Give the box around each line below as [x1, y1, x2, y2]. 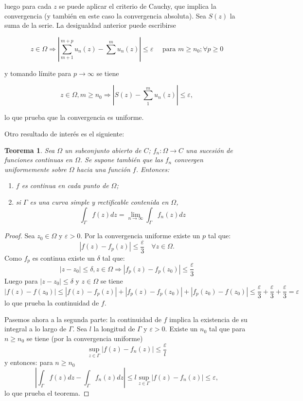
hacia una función [76, 164, 130, 174]
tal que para [209, 324, 246, 334]
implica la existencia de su [169, 314, 248, 324]
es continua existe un [32, 252, 95, 263]
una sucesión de [186, 145, 233, 155]
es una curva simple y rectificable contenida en [30, 196, 169, 207]
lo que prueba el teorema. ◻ [4, 387, 89, 398]
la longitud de [93, 324, 135, 334]
